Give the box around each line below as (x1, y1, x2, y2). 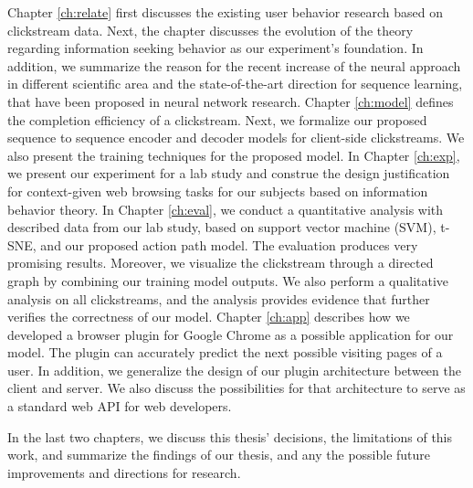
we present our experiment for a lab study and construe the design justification (7, 164, 450, 183)
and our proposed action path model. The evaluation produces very (40, 235, 418, 254)
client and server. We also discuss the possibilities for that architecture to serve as (7, 378, 466, 398)
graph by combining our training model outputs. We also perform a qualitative (7, 271, 449, 290)
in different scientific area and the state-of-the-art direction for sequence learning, (7, 74, 463, 93)
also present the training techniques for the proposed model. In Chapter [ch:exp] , (7, 145, 460, 164)
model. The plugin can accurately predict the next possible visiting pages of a (7, 343, 443, 362)
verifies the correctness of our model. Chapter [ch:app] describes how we (7, 307, 410, 326)
